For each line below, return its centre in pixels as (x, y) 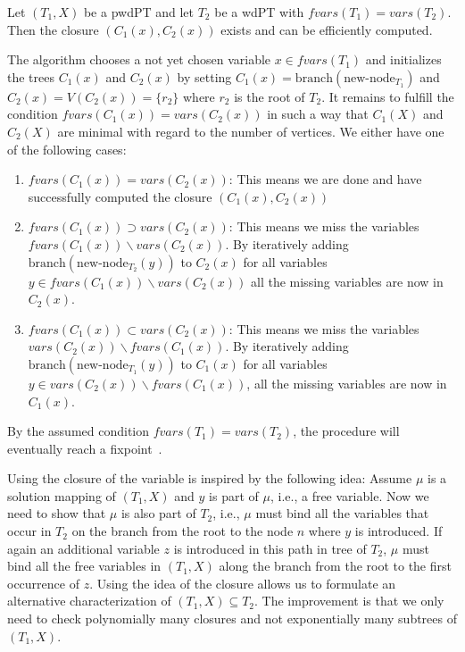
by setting (204, 76)
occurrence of (43, 583)
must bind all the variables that (342, 513)
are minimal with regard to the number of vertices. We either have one (251, 131)
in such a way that (318, 114)
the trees (31, 76)
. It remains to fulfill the (388, 96)
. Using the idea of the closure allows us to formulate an (243, 583)
